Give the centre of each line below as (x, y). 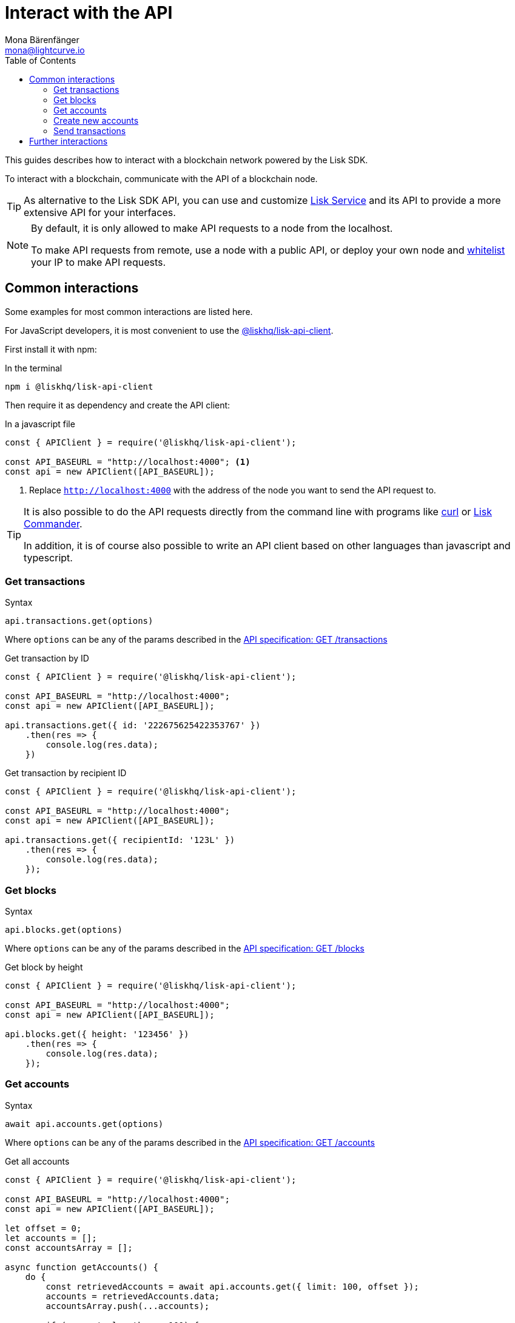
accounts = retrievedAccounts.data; (133, 1296)
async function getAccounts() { (82, 1267)
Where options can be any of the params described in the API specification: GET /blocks (185, 949)
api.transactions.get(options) (79, 621)
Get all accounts (37, 1161)
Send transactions (90, 130)
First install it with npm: (51, 349)
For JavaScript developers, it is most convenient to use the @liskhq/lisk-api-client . (169, 330)
